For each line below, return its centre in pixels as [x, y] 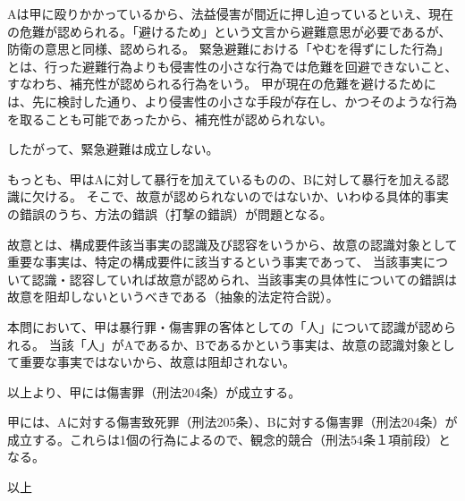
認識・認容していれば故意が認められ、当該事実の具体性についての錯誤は [244, 279]
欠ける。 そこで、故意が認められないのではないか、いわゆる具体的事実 [240, 196]
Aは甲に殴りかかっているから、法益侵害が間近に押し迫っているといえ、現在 [231, 13]
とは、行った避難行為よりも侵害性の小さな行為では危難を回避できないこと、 [232, 66]
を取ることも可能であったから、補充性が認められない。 [170, 119]
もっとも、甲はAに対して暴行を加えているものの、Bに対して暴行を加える [222, 178]
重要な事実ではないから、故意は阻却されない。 [157, 362]
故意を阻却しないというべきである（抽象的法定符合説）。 [173, 297]
